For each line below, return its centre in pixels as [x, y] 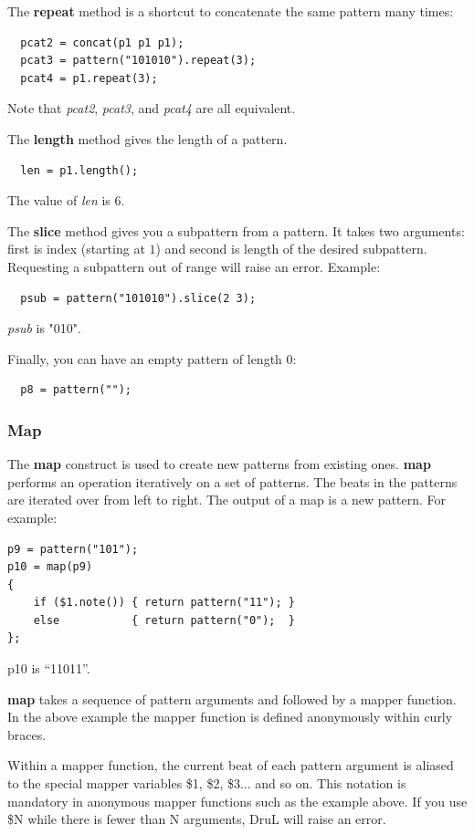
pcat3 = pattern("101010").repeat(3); [138, 61]
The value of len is [59, 200]
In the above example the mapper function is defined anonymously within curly [230, 717]
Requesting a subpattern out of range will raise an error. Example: [194, 266]
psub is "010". [44, 328]
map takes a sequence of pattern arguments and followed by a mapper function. [232, 698]
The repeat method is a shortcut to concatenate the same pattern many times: [231, 11]
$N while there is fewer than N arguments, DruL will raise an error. [197, 819]
